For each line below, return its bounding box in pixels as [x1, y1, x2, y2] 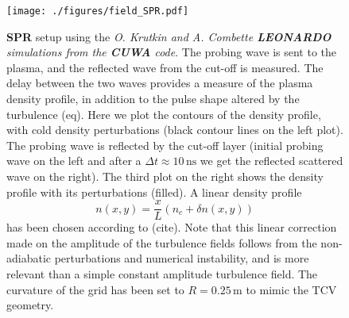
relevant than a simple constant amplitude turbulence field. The [6, 266, 318, 282]
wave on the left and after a [6, 152, 142, 169]
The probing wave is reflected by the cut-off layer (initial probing [6, 136, 324, 153]
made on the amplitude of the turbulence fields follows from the [6, 234, 317, 251]
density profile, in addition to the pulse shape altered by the [6, 90, 300, 107]
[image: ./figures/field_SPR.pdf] [6, 6, 189, 17]
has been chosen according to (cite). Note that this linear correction [6, 219, 337, 236]
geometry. [6, 297, 54, 313]
